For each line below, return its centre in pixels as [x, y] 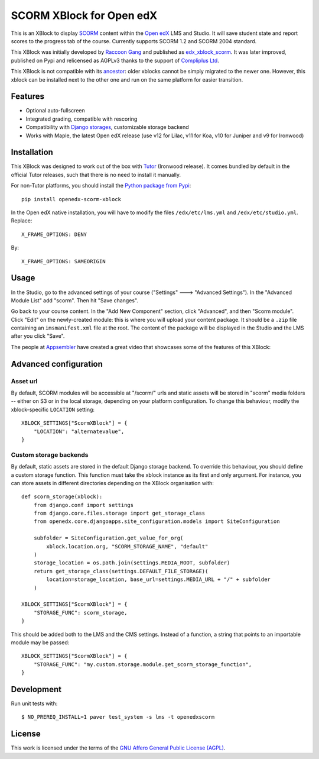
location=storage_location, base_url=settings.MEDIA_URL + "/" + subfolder [159, 579]
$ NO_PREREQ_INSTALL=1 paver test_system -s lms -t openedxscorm [118, 717]
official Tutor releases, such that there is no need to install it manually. [96, 175]
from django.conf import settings [84, 505]
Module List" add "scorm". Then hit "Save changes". [75, 300]
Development [36, 689]
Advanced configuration [57, 364]
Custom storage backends [50, 454]
